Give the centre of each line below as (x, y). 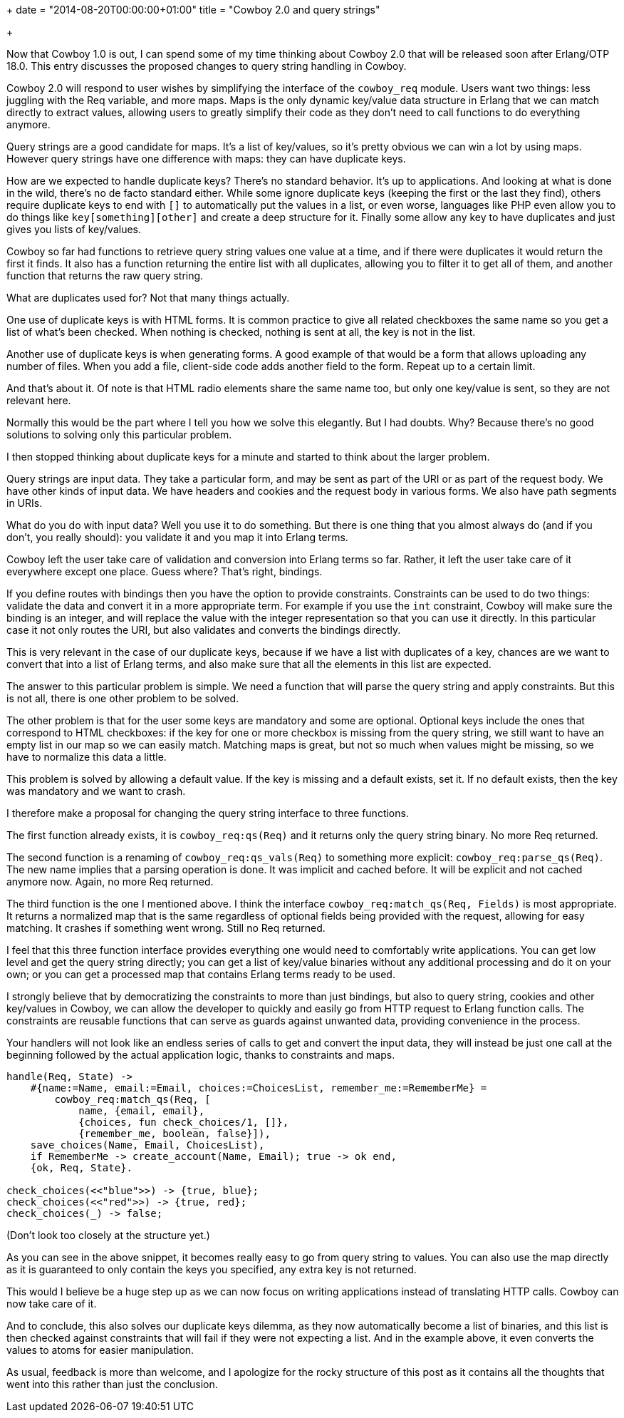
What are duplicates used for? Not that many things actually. (148, 298)
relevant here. (39, 400)
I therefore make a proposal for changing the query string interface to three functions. (208, 813)
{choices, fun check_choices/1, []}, (184, 1122)
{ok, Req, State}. (82, 1168)
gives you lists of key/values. (74, 229)
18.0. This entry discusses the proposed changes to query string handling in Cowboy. (207, 66)
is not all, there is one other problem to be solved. (123, 698)
